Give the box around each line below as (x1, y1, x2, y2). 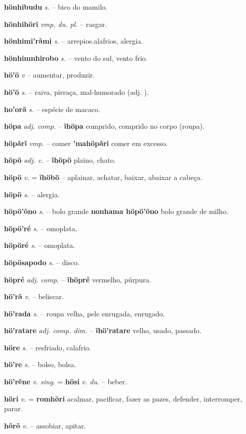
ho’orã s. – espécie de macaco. (4, 103, 100, 114)
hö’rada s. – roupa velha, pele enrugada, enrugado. (4, 308, 165, 318)
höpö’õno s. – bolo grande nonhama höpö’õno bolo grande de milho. (4, 206, 229, 216)
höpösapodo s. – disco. (4, 257, 79, 267)
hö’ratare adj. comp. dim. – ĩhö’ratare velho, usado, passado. (4, 325, 201, 336)
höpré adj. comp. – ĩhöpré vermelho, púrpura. (4, 274, 151, 284)
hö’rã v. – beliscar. (4, 291, 64, 302)
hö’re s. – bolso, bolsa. (4, 359, 76, 370)
